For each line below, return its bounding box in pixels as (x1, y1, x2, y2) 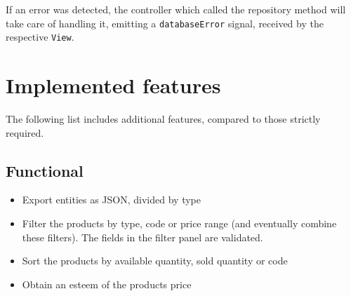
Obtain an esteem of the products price (22, 276, 192, 291)
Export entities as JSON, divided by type (22, 192, 201, 207)
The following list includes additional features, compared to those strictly (6, 112, 321, 126)
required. (6, 125, 44, 140)
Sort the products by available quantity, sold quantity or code (22, 253, 288, 268)
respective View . (6, 29, 74, 44)
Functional (6, 159, 84, 181)
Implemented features (6, 71, 221, 100)
